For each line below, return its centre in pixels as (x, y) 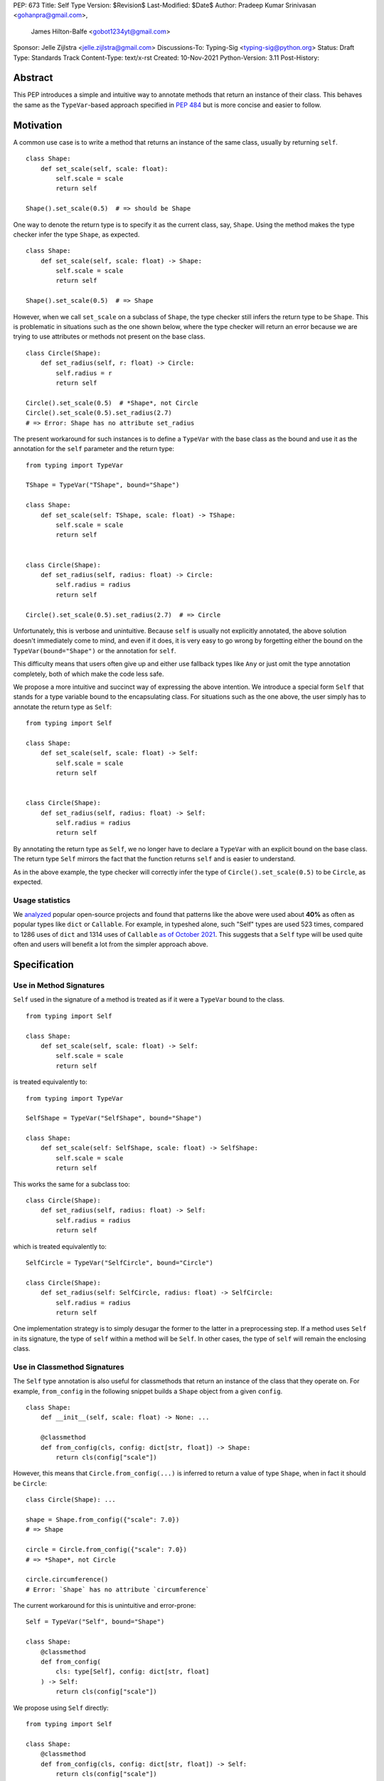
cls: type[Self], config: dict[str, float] (133, 1672)
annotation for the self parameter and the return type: (94, 449)
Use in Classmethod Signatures (69, 1366)
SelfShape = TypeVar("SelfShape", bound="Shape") (114, 1118)
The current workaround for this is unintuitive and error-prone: (105, 1606)
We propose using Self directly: (61, 1708)
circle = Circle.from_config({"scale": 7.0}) (107, 1550)
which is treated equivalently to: (60, 1246)
